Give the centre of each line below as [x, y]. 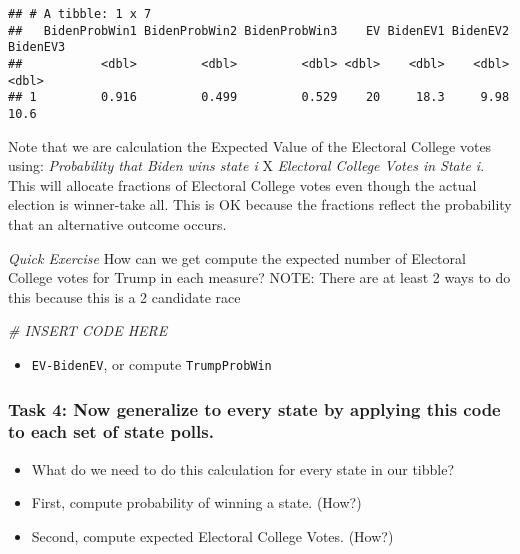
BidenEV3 [37, 47]
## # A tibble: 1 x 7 [80, 14]
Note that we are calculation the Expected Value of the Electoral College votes [250, 145]
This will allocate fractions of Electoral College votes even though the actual [242, 184]
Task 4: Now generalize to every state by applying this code [254, 408]
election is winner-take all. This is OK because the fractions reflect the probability [260, 204]
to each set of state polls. [111, 431]
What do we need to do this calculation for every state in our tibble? [243, 468]
